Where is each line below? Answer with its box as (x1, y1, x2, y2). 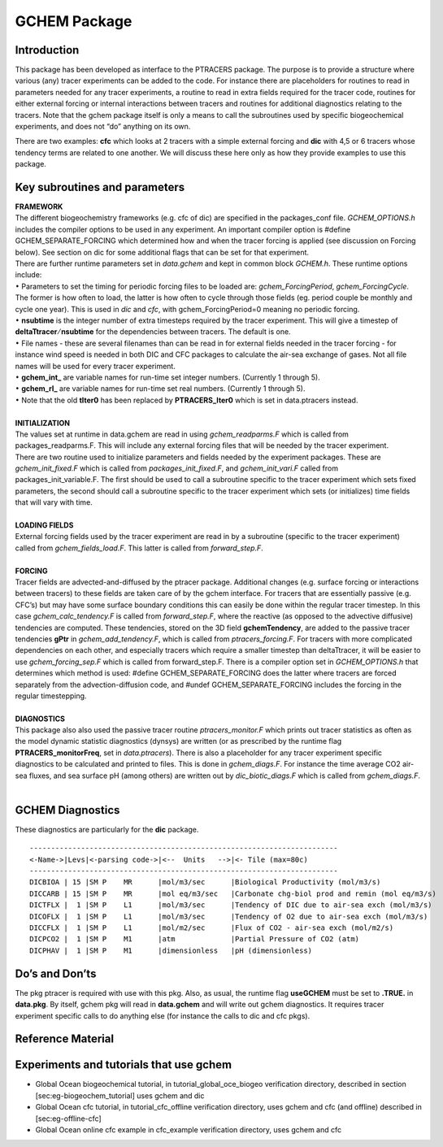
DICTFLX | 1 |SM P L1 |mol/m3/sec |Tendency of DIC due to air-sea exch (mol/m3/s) (29, 901, 432, 910)
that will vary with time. (15, 497, 93, 507)
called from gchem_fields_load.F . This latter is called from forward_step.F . (15, 543, 263, 553)
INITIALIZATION (15, 418, 71, 428)
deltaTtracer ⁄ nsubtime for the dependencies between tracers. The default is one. (15, 327, 292, 337)
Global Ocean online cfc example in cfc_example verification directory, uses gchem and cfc (35, 1125, 342, 1134)
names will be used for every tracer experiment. (15, 361, 176, 371)
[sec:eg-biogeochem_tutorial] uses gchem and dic (35, 1090, 205, 1101)
